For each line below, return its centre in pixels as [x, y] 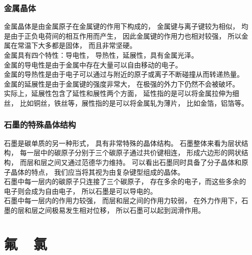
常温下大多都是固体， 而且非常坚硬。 [77, 45]
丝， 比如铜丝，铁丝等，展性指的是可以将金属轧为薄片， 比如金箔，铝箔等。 [126, 103]
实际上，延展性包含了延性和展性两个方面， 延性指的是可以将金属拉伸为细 [122, 93]
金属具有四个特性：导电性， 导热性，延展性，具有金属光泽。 [101, 55]
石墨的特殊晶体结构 [40, 125]
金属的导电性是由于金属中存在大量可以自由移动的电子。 [93, 64]
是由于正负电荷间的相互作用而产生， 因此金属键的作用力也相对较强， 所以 [123, 35]
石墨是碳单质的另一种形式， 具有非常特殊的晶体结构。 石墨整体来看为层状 [123, 143]
